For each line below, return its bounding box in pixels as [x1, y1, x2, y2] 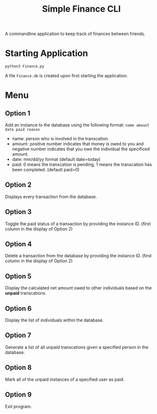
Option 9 [5, 391, 32, 399]
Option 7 [5, 331, 31, 340]
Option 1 [5, 109, 31, 117]
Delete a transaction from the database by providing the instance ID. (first [5, 253, 152, 259]
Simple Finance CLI [42, 3, 121, 15]
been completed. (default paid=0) [12, 167, 80, 172]
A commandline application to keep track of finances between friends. [5, 31, 145, 37]
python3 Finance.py [5, 64, 45, 69]
